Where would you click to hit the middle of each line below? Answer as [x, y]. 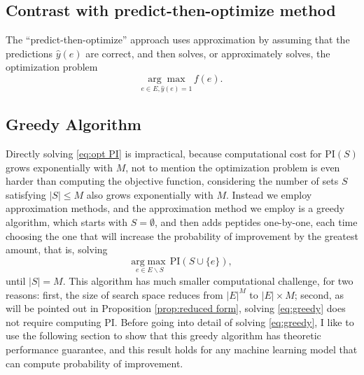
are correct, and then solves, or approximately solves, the [208, 53]
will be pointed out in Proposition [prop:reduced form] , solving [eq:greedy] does [176, 308]
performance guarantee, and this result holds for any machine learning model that [182, 349]
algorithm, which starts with [67, 222]
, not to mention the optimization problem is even [233, 167]
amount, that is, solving [57, 249]
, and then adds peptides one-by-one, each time [256, 222]
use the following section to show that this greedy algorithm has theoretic [163, 335]
